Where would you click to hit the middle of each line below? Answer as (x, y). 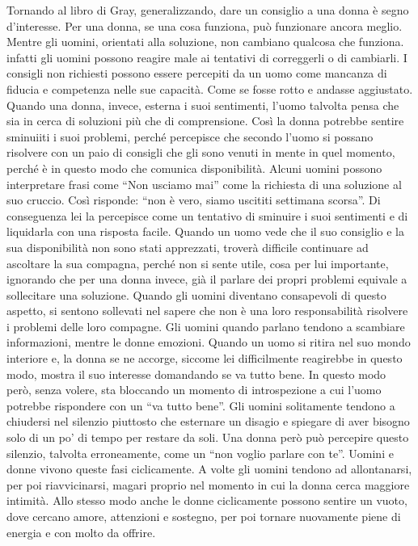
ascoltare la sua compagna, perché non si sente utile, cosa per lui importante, (198, 263)
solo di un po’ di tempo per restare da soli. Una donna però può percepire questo (208, 437)
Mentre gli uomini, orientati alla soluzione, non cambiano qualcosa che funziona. (205, 42)
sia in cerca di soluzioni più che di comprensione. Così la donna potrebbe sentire (205, 121)
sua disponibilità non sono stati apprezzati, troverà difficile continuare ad (188, 247)
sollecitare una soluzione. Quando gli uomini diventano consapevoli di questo (196, 294)
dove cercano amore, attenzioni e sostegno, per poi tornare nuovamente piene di (204, 516)
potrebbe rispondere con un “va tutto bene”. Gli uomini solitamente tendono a (201, 405)
